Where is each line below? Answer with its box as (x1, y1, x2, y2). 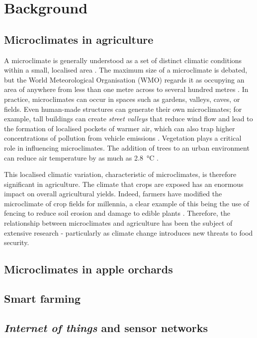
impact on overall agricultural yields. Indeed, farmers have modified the (4, 188, 222, 199)
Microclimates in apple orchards (4, 261, 173, 277)
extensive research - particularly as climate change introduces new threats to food (4, 227, 253, 238)
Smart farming (4, 291, 81, 306)
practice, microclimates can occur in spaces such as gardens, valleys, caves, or (4, 93, 240, 104)
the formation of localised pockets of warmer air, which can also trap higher (4, 123, 235, 133)
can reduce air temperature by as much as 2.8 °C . (4, 152, 159, 163)
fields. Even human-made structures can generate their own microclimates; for (4, 103, 242, 114)
